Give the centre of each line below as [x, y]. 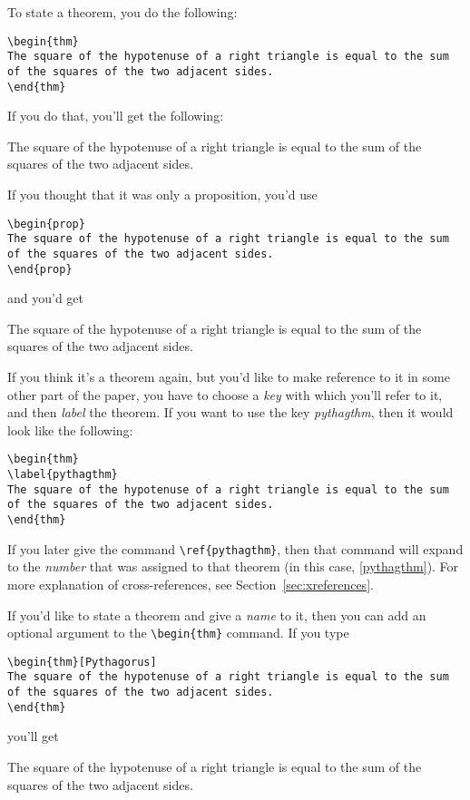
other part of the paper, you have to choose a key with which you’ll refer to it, [225, 394]
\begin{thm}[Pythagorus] [82, 662]
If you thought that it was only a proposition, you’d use [162, 194]
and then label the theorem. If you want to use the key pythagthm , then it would [230, 412]
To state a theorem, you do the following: [122, 12]
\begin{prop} [46, 224]
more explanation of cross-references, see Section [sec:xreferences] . [191, 584]
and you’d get [46, 298]
